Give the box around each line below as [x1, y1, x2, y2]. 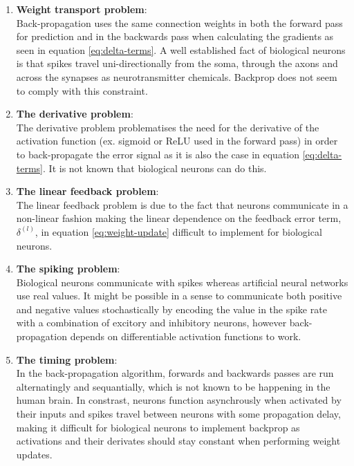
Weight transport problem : [16, 2, 147, 16]
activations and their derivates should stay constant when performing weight [16, 434, 341, 448]
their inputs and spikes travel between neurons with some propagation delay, [16, 407, 341, 421]
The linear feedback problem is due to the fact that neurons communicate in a [16, 197, 348, 212]
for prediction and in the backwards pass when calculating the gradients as [16, 29, 334, 44]
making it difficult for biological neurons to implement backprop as [16, 420, 300, 434]
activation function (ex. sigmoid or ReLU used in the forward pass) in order [16, 133, 338, 148]
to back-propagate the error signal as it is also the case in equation [16, 147, 300, 161]
